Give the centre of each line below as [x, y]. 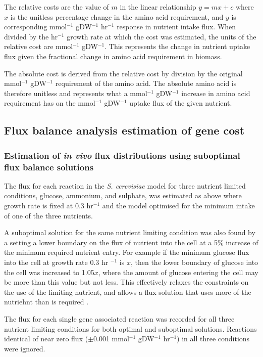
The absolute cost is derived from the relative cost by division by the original [123, 73]
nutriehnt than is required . [46, 302]
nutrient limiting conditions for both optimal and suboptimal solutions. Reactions [130, 328]
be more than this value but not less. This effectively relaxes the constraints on [126, 282]
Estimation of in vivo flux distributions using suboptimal [122, 155]
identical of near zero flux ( [46, 339]
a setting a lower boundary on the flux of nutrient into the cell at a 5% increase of [131, 242]
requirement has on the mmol [50, 103]
